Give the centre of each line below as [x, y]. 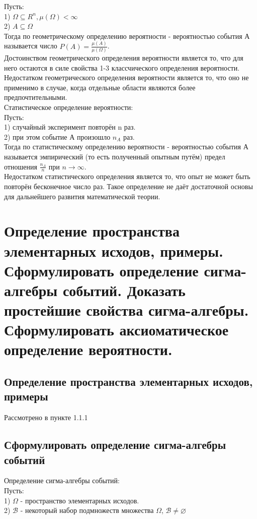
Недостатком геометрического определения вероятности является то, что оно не [126, 77]
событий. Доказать [124, 290]
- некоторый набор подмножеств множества [87, 510]
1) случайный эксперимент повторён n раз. [70, 127]
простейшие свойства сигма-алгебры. [126, 310]
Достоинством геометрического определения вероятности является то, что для [124, 57]
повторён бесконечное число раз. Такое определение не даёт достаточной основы [128, 186]
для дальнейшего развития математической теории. [82, 196]
